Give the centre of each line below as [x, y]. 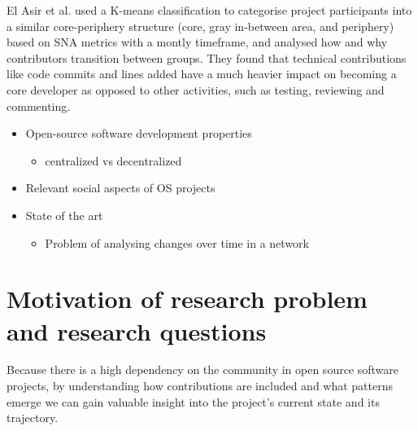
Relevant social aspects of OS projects [120, 188]
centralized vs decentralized [113, 160]
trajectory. [33, 418]
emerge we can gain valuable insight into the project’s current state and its [193, 401]
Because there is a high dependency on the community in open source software [203, 369]
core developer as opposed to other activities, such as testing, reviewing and [196, 89]
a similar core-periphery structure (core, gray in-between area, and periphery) [200, 26]
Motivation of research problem [187, 299]
